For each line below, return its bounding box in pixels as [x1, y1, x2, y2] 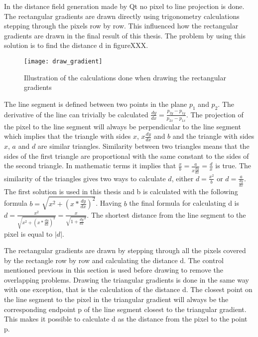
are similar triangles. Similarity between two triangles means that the [37, 141, 250, 151]
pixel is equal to [4, 228, 53, 239]
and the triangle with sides [172, 131, 255, 141]
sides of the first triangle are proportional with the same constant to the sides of [4, 150, 249, 161]
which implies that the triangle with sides [4, 131, 131, 141]
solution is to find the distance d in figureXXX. [4, 40, 148, 50]
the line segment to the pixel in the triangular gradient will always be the [4, 294, 229, 305]
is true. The [215, 160, 252, 171]
